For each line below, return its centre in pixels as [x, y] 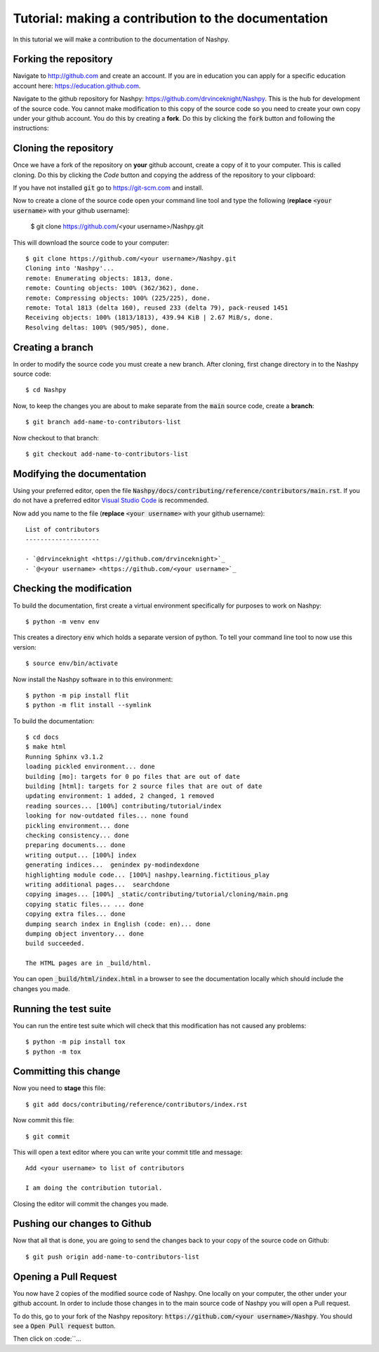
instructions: [31, 128]
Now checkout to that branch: [56, 438]
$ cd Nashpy [46, 390]
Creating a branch [53, 347]
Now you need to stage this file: [59, 1088]
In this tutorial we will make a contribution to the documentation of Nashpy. [121, 39]
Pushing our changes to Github [82, 1224]
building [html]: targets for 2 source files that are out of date [144, 786]
